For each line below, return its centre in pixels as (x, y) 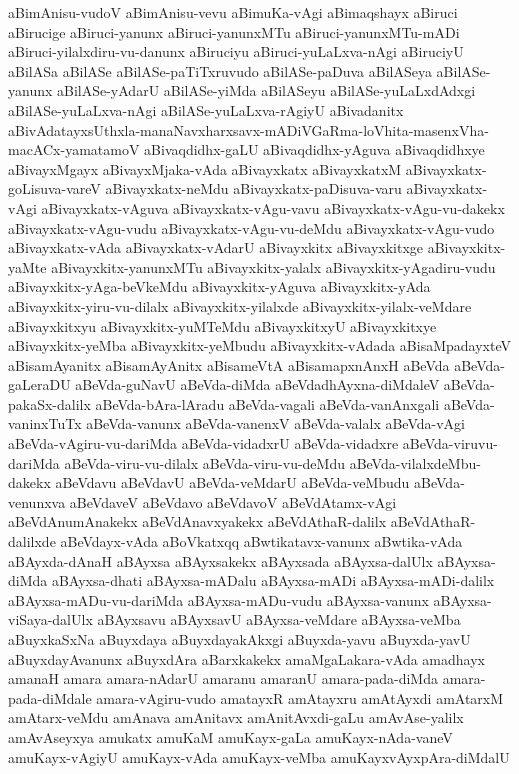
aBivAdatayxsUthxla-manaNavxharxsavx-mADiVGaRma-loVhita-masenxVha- (248, 129)
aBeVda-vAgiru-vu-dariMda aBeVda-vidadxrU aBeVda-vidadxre (203, 443)
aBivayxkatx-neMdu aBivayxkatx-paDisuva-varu (253, 188)
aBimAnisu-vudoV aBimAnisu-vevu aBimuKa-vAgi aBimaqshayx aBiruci (233, 12)
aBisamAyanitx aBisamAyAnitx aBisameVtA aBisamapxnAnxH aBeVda (229, 364)
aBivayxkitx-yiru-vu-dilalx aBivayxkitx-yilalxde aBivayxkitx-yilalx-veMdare (240, 305)
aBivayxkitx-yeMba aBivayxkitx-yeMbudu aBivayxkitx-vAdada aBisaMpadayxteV (259, 345)
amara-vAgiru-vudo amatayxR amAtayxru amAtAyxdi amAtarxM (300, 697)
